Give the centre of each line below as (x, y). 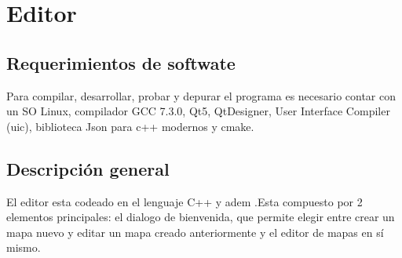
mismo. (24, 247)
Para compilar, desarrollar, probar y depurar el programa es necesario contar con (201, 95)
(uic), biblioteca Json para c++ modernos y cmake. (130, 126)
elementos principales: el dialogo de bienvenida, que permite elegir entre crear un (201, 217)
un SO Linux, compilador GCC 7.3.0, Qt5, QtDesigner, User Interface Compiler (198, 111)
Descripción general (88, 168)
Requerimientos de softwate (121, 62)
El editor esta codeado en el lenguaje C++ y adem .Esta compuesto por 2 (185, 201)
